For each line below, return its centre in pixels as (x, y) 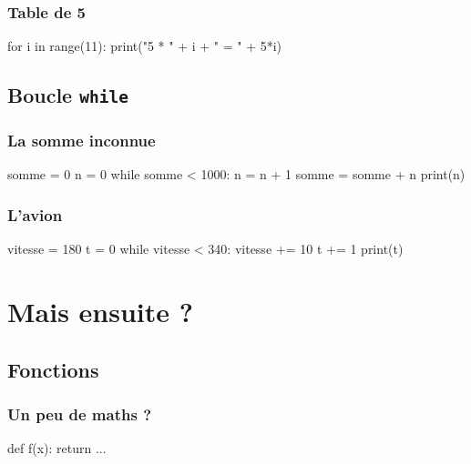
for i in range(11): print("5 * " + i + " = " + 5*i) (145, 46)
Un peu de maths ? (80, 414)
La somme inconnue (82, 141)
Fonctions (53, 369)
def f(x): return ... (57, 448)
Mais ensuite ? (100, 311)
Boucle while (68, 95)
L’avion (35, 214)
